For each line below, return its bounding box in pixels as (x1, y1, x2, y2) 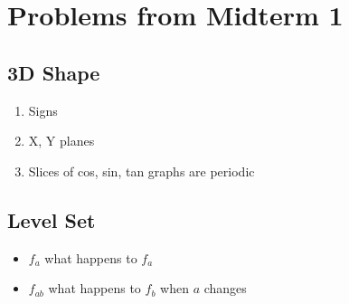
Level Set (7, 205, 96, 233)
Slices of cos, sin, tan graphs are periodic (28, 161, 255, 180)
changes (203, 279, 247, 298)
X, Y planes (28, 131, 95, 150)
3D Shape (7, 58, 100, 86)
